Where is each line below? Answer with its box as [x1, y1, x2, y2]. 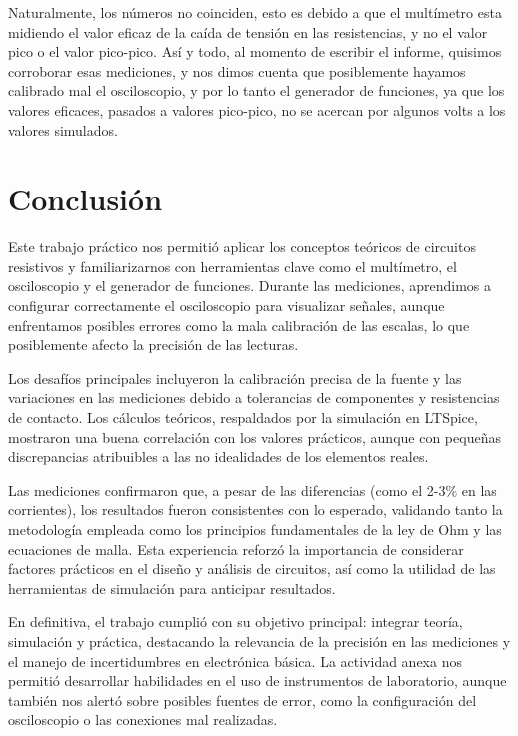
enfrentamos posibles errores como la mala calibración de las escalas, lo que [8, 314, 470, 335]
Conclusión [8, 178, 163, 219]
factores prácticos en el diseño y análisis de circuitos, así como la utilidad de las [8, 558, 496, 579]
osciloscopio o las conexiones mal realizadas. [8, 709, 278, 730]
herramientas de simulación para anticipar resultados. [8, 577, 336, 598]
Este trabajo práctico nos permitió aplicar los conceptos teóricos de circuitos [8, 236, 476, 257]
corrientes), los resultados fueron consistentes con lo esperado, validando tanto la [8, 499, 503, 520]
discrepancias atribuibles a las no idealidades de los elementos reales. [8, 446, 429, 467]
